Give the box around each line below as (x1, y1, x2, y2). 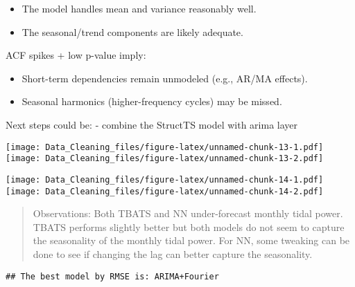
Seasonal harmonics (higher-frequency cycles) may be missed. (21, 94, 282, 109)
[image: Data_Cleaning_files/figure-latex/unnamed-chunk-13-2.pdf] (6, 154, 324, 164)
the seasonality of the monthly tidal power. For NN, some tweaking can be (33, 233, 350, 248)
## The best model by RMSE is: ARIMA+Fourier (6, 271, 219, 281)
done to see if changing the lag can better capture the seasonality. (33, 246, 313, 261)
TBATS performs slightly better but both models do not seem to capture (33, 219, 345, 234)
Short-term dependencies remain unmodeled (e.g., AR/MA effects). (21, 71, 308, 85)
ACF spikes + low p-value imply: (6, 48, 146, 62)
